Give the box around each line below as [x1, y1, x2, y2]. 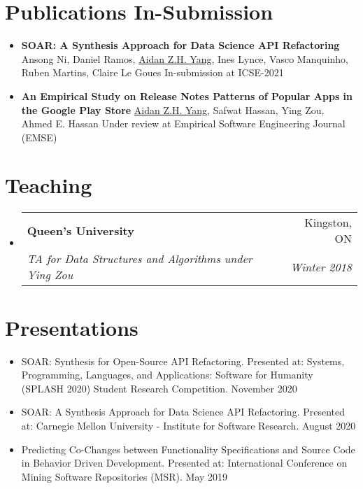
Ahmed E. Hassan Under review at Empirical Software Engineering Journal [21, 116, 346, 131]
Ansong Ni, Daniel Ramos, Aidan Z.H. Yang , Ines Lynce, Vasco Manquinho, [21, 51, 349, 66]
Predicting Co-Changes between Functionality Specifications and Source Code [21, 441, 355, 456]
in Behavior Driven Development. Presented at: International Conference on [21, 455, 348, 470]
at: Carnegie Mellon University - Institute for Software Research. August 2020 [21, 418, 356, 432]
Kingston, [304, 214, 352, 231]
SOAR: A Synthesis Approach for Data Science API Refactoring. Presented [21, 404, 345, 419]
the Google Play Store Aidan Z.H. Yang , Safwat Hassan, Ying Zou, [21, 102, 325, 117]
